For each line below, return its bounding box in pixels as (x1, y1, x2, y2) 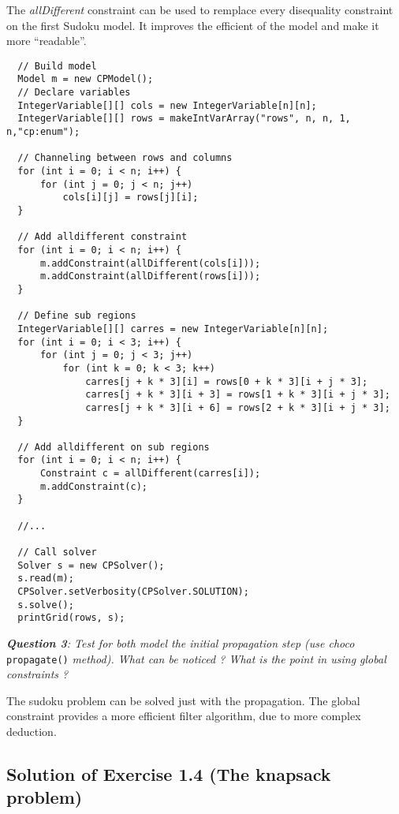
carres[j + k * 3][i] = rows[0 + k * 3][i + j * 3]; (85, 375, 368, 387)
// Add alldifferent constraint (17, 231, 188, 243)
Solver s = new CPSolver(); (17, 559, 165, 571)
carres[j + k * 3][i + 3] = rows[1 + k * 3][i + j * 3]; (85, 389, 390, 401)
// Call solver (17, 547, 97, 558)
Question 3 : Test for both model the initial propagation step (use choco (6, 635, 355, 651)
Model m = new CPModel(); (17, 73, 154, 85)
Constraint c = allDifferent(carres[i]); (39, 468, 261, 480)
